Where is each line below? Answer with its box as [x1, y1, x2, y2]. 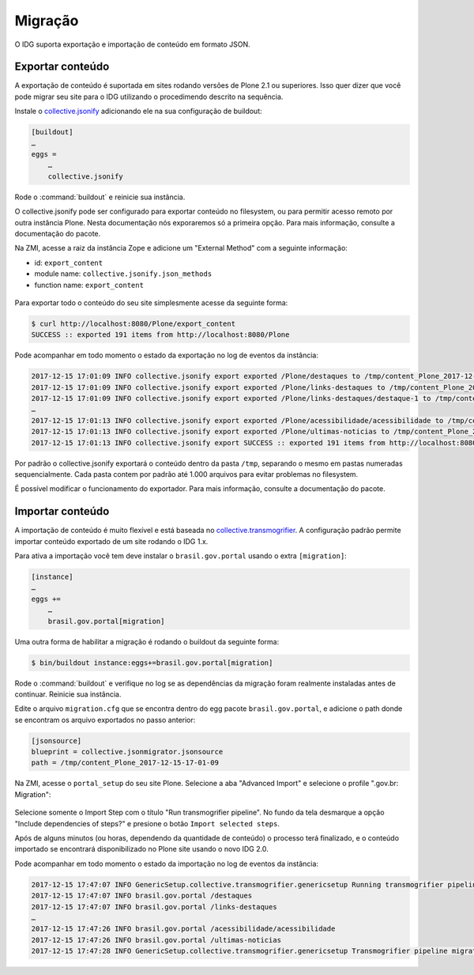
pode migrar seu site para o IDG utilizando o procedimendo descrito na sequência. [14, 92, 284, 101]
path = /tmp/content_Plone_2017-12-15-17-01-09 [31, 758, 219, 767]
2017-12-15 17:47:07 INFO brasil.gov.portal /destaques [31, 891, 253, 901]
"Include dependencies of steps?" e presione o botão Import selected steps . [14, 818, 280, 828]
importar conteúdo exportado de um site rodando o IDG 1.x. [14, 536, 209, 546]
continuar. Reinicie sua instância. [14, 689, 122, 699]
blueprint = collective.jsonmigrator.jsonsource [31, 747, 224, 757]
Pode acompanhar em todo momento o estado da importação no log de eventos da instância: [14, 859, 319, 868]
